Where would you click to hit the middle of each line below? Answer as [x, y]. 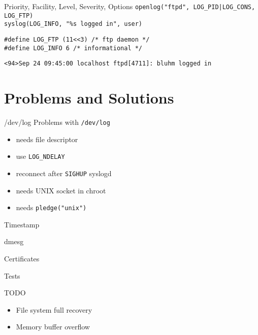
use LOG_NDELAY [40, 156]
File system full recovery [54, 309]
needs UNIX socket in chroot [61, 190]
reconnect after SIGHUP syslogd [64, 173]
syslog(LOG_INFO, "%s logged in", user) [73, 24]
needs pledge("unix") [51, 207]
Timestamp [22, 224]
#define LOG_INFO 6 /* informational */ [73, 48]
